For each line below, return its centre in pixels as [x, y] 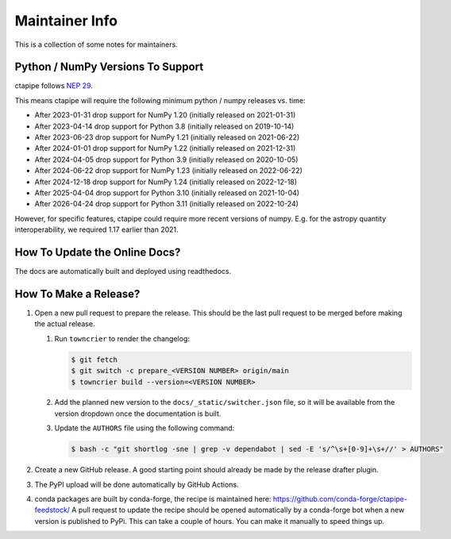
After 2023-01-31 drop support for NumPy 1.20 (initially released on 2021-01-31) [165, 115]
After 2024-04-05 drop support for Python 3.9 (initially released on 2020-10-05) [166, 160]
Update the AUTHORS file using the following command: [145, 428]
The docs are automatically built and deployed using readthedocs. [123, 271]
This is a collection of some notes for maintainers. [96, 44]
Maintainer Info [66, 21]
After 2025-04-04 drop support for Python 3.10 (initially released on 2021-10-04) [167, 192]
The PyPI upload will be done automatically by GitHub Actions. [137, 484]
